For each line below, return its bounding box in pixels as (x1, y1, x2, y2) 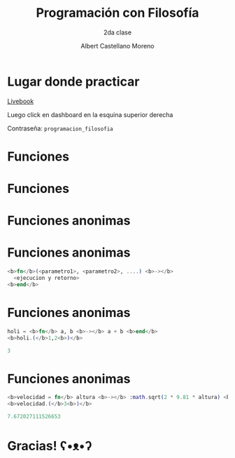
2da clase (104, 28, 131, 36)
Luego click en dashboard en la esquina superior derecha (7, 110, 173, 119)
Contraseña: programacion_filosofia (7, 124, 113, 133)
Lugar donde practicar (7, 74, 140, 89)
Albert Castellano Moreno (80, 41, 155, 50)
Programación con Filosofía (36, 5, 199, 21)
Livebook (7, 97, 34, 105)
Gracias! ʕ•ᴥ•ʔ (7, 438, 92, 454)
